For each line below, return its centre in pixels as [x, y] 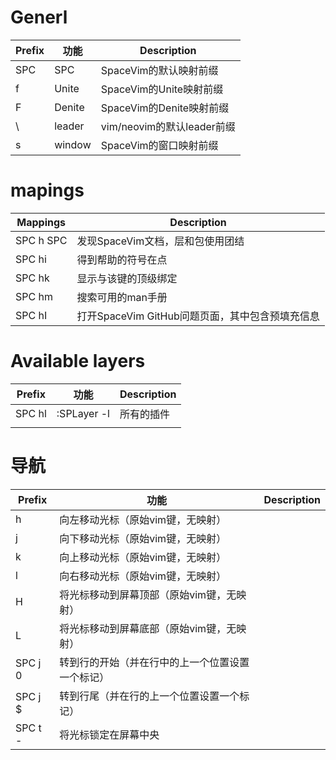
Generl [39, 17]
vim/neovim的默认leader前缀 [168, 126]
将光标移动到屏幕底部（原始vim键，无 [148, 628]
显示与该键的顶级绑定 [127, 278]
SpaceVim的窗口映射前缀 [159, 145]
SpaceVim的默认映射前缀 [159, 70]
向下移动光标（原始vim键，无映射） [143, 538]
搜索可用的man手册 [122, 297]
